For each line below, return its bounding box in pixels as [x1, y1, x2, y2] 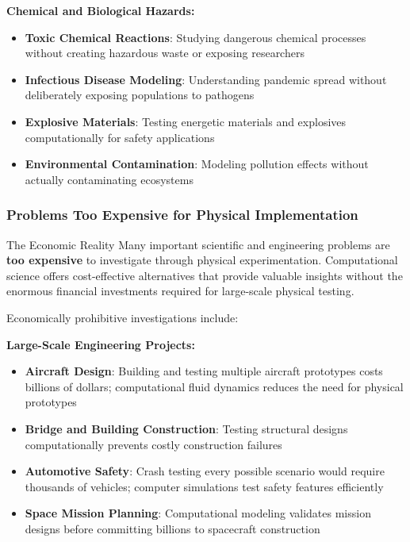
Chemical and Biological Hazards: [6, 2, 195, 18]
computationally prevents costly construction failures [25, 436, 282, 452]
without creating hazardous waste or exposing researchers [25, 44, 305, 61]
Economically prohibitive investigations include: [6, 309, 239, 325]
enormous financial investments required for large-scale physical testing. [6, 283, 354, 299]
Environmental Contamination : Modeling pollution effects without [25, 156, 369, 172]
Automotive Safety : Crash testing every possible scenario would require [25, 463, 385, 479]
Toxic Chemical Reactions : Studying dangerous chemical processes [25, 29, 366, 45]
